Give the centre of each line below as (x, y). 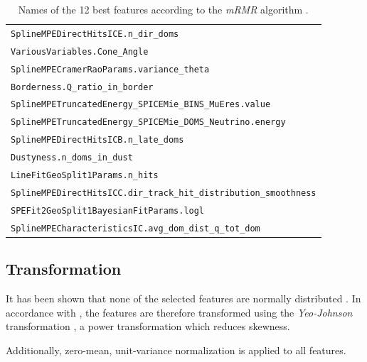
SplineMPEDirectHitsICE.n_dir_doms (95, 34)
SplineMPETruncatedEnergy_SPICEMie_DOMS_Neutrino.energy (148, 122)
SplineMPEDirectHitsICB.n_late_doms (97, 140)
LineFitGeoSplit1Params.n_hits (85, 176)
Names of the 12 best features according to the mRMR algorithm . (163, 9)
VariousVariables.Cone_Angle (80, 51)
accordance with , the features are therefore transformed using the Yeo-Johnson (179, 312)
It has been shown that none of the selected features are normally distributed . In (183, 298)
